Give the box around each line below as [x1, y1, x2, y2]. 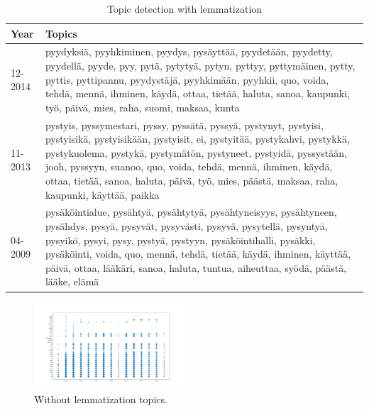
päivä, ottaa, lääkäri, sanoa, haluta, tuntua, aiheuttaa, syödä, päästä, [45, 260, 347, 275]
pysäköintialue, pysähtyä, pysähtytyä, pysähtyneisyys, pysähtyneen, [45, 204, 337, 219]
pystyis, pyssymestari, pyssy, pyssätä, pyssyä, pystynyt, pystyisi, [45, 117, 324, 132]
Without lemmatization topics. [34, 391, 167, 406]
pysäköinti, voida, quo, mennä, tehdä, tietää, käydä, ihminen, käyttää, [45, 246, 351, 261]
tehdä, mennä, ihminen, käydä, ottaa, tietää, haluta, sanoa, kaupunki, [45, 86, 351, 101]
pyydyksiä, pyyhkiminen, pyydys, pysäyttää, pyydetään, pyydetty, [45, 44, 333, 59]
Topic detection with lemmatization [106, 1, 263, 16]
